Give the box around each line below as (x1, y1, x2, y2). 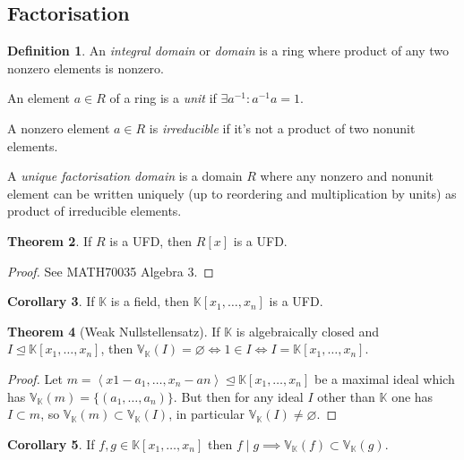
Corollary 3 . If (7, 292, 95, 311)
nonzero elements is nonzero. (7, 58, 164, 77)
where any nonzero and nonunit (260, 166, 434, 185)
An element (7, 89, 70, 107)
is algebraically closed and (236, 321, 380, 340)
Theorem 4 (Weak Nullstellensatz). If (7, 321, 220, 340)
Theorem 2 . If (7, 231, 92, 250)
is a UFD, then (109, 231, 193, 250)
